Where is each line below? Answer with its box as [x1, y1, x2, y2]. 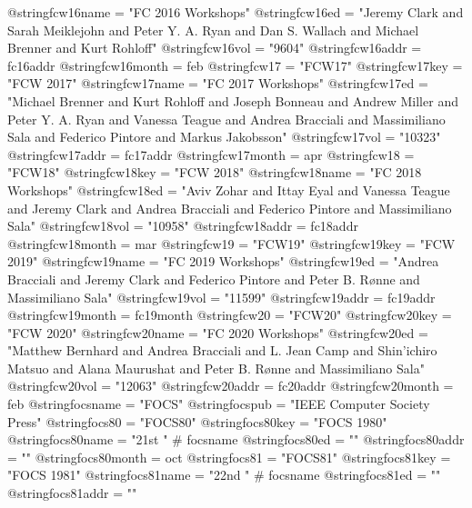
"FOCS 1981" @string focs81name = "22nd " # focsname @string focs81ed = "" [7, 465, 441, 484]
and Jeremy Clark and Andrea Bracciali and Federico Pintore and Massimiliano [7, 198, 452, 217]
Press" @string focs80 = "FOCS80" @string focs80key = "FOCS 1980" [7, 412, 387, 431]
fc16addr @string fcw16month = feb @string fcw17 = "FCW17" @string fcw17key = [7, 55, 463, 75]
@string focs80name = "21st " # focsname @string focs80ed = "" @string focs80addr [7, 430, 465, 449]
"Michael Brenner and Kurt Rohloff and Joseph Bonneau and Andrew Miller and [7, 91, 458, 110]
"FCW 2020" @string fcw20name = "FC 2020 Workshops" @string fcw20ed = [7, 323, 428, 342]
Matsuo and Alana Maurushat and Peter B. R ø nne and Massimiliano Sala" [7, 358, 425, 377]
